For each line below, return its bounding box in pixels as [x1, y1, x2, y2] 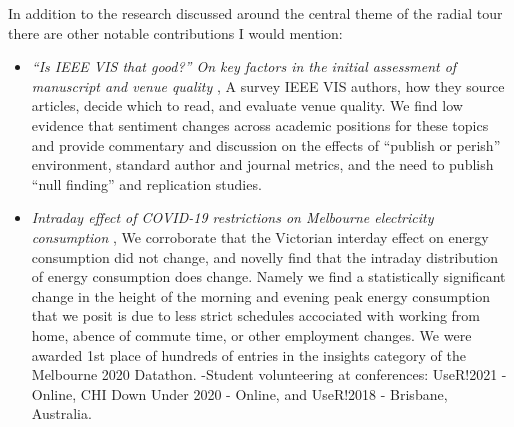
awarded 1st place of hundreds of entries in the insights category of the [31, 344, 466, 365]
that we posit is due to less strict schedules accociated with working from [31, 305, 481, 326]
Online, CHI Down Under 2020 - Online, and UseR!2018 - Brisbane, [31, 383, 448, 404]
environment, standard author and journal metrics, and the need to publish [31, 154, 494, 175]
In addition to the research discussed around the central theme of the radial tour [8, 3, 503, 23]
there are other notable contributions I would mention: [8, 22, 343, 43]
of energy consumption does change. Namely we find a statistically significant [31, 266, 506, 287]
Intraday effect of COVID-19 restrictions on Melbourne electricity [31, 207, 434, 228]
